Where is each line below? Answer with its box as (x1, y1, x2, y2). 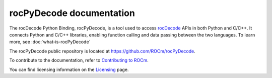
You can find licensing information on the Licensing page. (9, 66, 129, 72)
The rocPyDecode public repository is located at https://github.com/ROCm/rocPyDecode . (9, 48, 196, 54)
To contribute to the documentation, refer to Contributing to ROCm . (9, 57, 149, 63)
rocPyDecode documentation (9, 7, 135, 18)
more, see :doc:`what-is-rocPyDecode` (9, 39, 91, 45)
